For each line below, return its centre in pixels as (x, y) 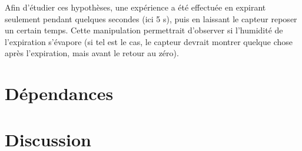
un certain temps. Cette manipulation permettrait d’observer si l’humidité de (144, 30)
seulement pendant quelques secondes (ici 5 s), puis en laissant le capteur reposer (151, 18)
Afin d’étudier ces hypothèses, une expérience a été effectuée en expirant (135, 7)
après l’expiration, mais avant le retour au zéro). (92, 53)
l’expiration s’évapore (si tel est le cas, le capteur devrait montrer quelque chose (149, 41)
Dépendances (59, 93)
